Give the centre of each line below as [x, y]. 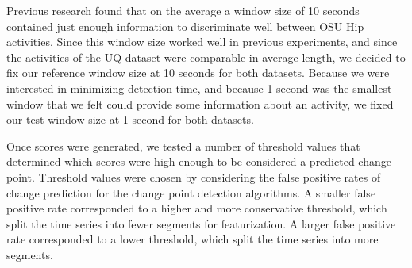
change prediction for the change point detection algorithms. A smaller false [191, 192]
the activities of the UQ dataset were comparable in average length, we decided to [206, 57]
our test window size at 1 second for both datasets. [130, 119]
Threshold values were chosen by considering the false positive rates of [210, 176]
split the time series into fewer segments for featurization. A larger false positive [201, 223]
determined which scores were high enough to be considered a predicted [181, 161]
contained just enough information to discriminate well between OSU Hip [185, 26]
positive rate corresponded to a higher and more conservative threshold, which [197, 208]
